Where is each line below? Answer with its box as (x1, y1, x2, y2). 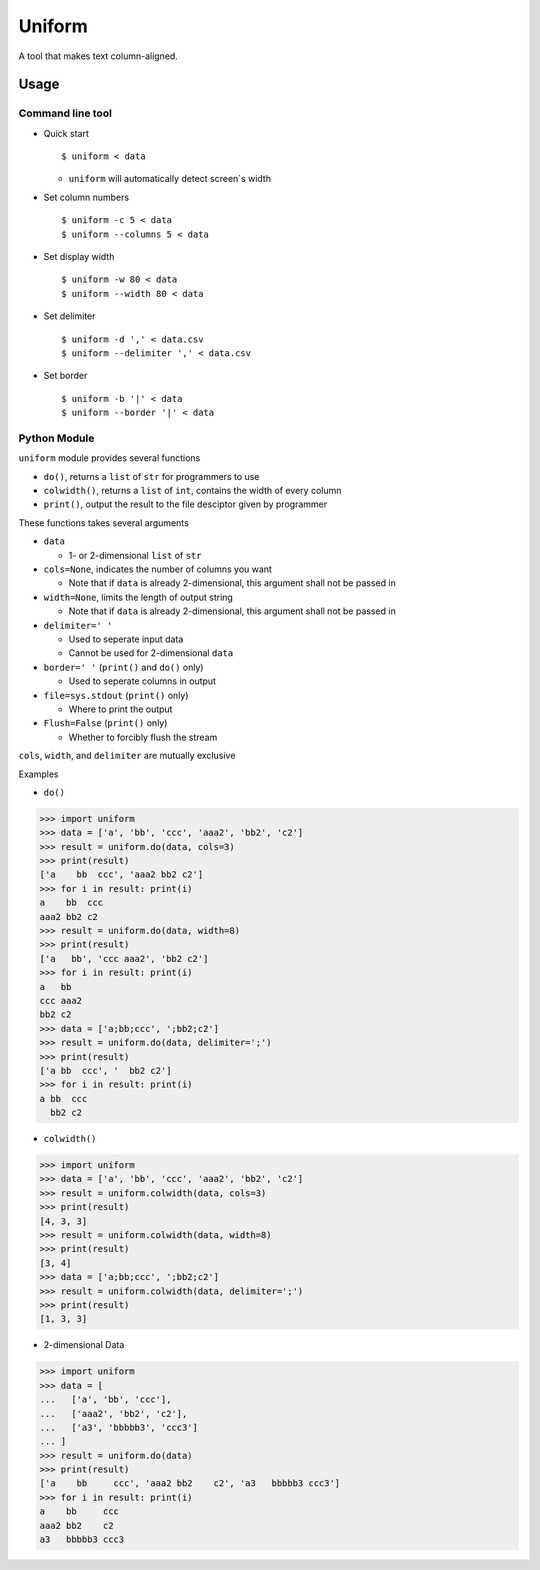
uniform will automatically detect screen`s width (68, 173, 272, 185)
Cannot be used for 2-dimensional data (68, 647, 234, 659)
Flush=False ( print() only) (43, 717, 168, 729)
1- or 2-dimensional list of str (68, 549, 202, 561)
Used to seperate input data (68, 633, 184, 645)
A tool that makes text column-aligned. (18, 50, 179, 62)
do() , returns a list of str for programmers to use (43, 470, 260, 482)
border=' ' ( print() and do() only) (43, 661, 204, 673)
